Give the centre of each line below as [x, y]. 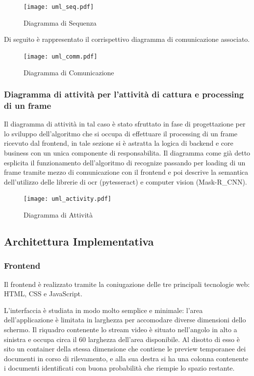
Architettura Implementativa [79, 241]
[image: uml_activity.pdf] [67, 199]
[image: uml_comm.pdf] [61, 56]
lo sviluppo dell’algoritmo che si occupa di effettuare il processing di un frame [121, 133]
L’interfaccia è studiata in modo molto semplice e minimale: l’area [103, 310]
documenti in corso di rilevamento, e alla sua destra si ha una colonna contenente [126, 358]
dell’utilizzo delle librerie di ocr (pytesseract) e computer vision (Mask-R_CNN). [126, 181]
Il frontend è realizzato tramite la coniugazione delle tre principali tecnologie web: [127, 284]
